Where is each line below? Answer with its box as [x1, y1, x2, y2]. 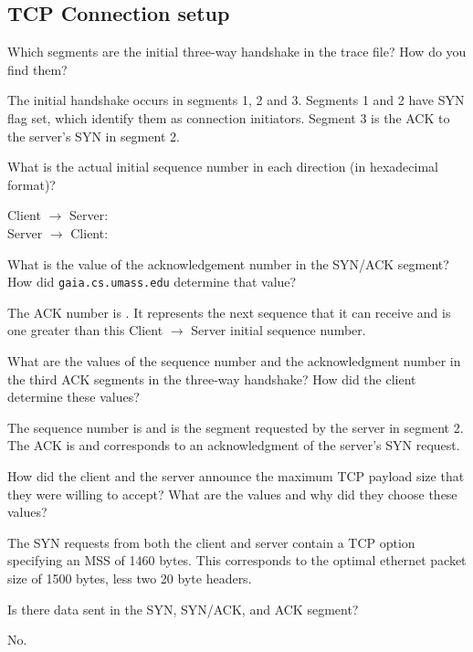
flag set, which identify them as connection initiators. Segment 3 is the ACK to [7, 108, 450, 127]
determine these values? [7, 387, 140, 406]
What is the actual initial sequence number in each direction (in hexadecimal [7, 157, 438, 176]
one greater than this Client [7, 321, 163, 340]
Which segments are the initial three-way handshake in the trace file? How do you [7, 42, 467, 61]
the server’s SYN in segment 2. [7, 126, 180, 145]
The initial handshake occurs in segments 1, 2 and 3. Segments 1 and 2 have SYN [7, 90, 465, 110]
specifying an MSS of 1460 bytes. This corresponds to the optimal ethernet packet [7, 551, 467, 570]
